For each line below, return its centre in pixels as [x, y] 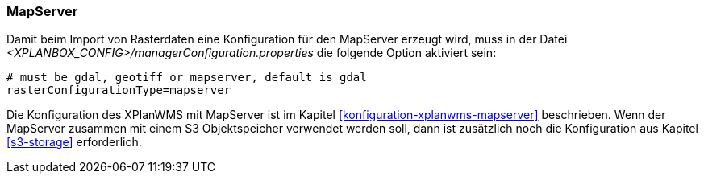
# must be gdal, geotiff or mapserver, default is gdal [187, 78]
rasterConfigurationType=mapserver [119, 90]
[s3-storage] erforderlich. [74, 142]
